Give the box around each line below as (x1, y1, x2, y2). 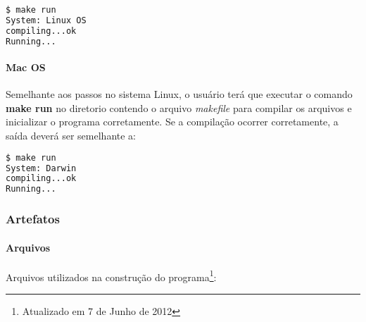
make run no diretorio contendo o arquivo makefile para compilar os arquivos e (6, 100, 352, 115)
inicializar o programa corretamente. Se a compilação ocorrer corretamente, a (6, 114, 339, 129)
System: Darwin (6, 163, 77, 173)
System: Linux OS (6, 15, 87, 25)
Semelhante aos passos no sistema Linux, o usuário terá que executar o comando (6, 87, 353, 101)
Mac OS (6, 60, 46, 75)
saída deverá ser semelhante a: (6, 128, 136, 143)
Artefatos (6, 210, 60, 228)
